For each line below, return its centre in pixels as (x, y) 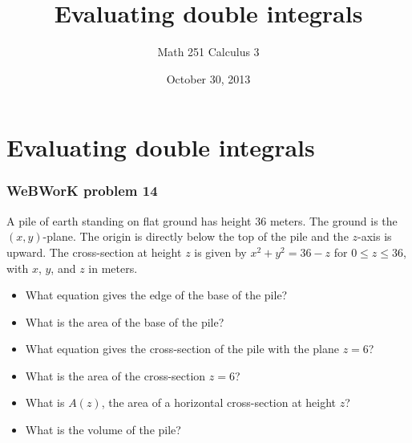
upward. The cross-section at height (94, 252)
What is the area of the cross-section (115, 375)
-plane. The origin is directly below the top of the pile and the (196, 236)
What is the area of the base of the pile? (125, 321)
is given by (220, 252)
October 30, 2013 (208, 78)
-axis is (375, 236)
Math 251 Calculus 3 (208, 52)
